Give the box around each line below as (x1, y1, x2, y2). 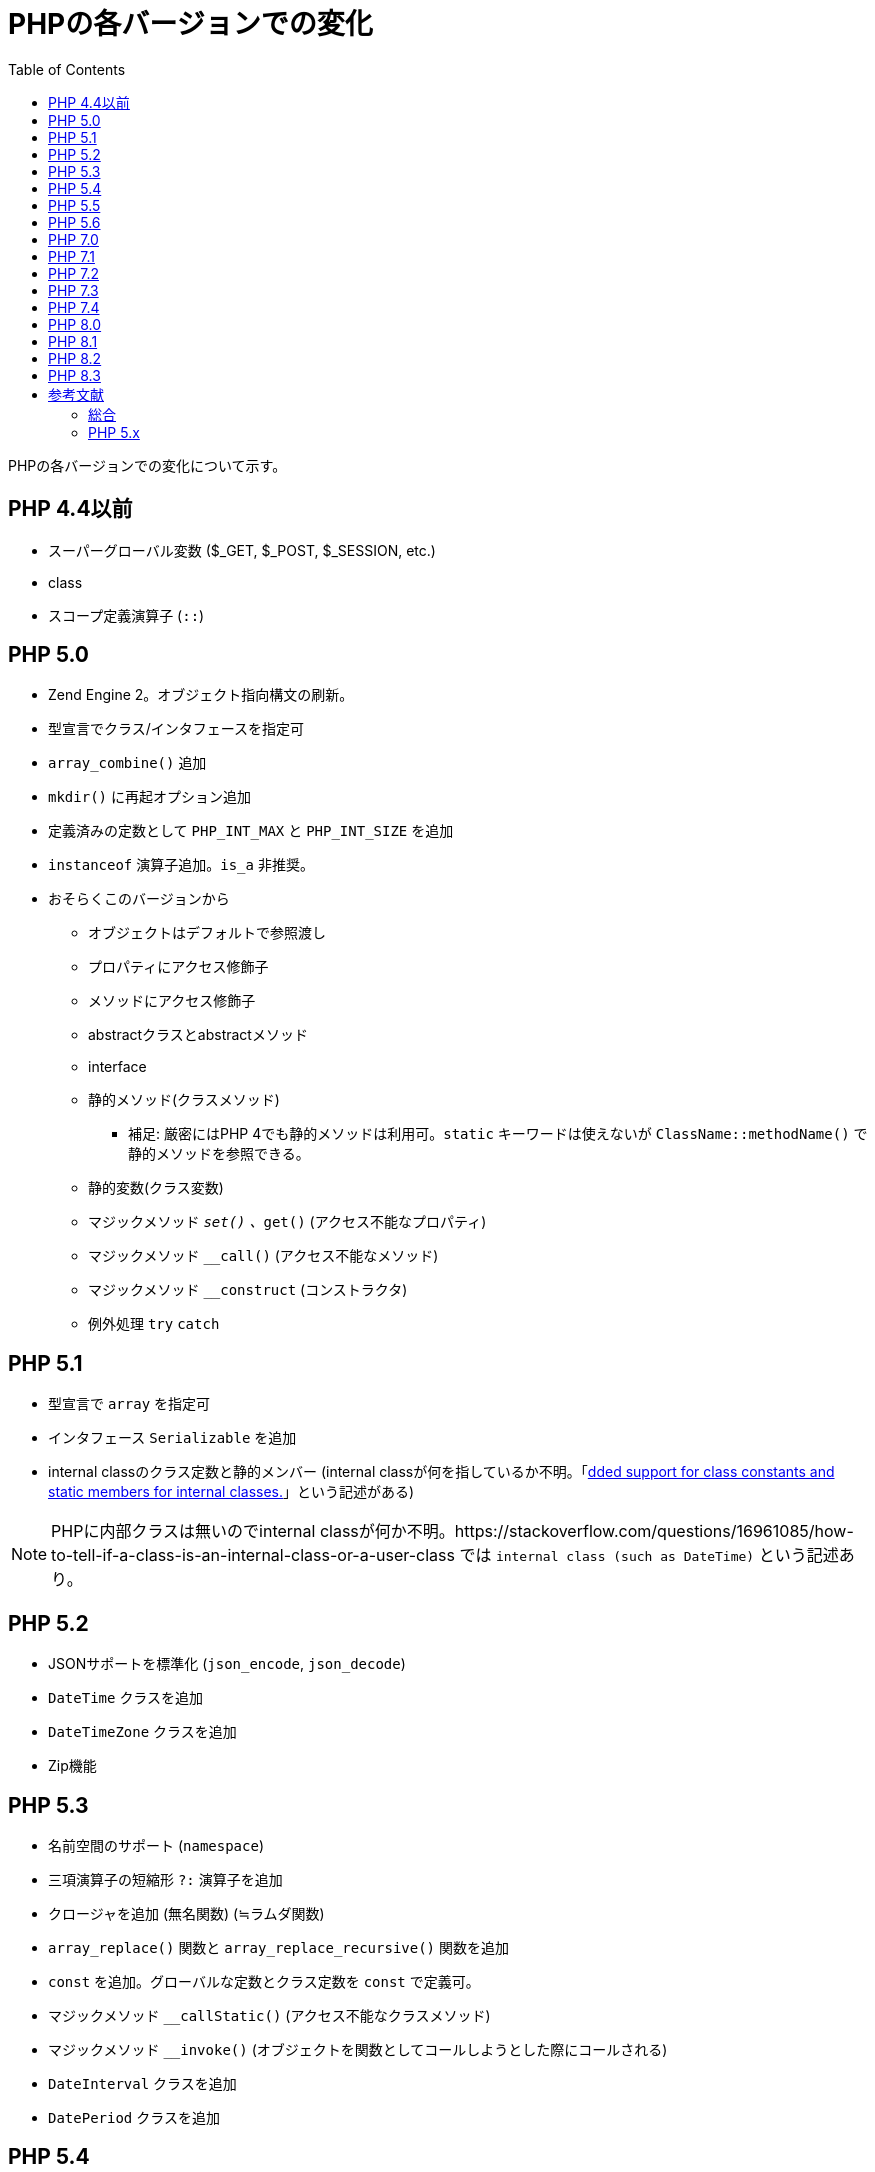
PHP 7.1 (48, 247, 95, 265)
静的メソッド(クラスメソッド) (88, 1091, 280, 1109)
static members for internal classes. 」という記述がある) (48, 1483, 415, 1501)
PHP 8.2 (48, 349, 102, 367)
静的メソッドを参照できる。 (128, 1145, 310, 1163)
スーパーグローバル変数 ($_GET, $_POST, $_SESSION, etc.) (48, 541, 436, 559)
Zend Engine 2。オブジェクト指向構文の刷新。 (48, 686, 354, 704)
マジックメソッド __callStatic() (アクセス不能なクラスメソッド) (48, 2006, 491, 2024)
